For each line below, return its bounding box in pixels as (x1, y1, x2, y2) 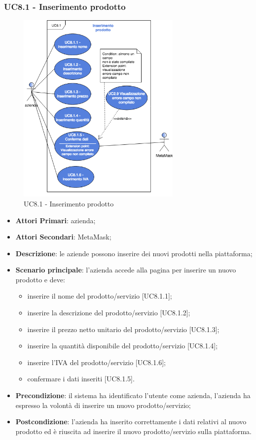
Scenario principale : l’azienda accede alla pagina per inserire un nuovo (15, 265, 236, 275)
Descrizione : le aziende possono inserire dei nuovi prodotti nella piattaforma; (15, 248, 253, 258)
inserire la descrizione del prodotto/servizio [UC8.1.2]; (27, 307, 190, 318)
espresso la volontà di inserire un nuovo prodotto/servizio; (15, 400, 191, 410)
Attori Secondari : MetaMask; (15, 232, 111, 242)
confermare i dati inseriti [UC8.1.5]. (27, 373, 135, 384)
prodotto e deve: (15, 274, 65, 284)
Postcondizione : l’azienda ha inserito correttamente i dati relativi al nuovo (15, 416, 247, 427)
